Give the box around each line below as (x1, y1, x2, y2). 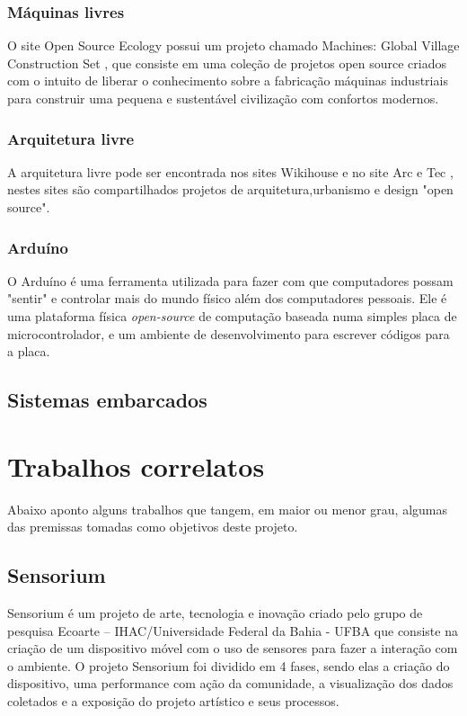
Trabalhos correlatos (7, 447, 265, 484)
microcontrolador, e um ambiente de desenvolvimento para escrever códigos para (7, 324, 450, 343)
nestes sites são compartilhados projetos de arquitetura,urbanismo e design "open (7, 180, 454, 199)
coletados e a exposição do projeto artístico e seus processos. (7, 692, 339, 711)
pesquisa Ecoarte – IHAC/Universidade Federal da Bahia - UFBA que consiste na (7, 621, 458, 640)
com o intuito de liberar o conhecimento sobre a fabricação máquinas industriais (7, 71, 448, 90)
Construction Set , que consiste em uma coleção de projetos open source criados (7, 53, 447, 72)
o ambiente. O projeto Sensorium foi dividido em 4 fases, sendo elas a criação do (7, 656, 450, 675)
